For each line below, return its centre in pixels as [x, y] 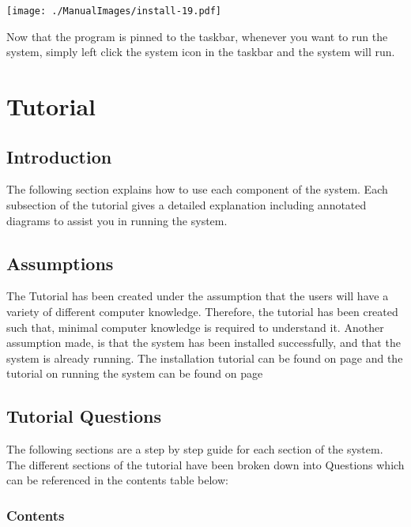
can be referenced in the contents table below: [117, 480]
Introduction [59, 156]
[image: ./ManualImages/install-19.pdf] [114, 11]
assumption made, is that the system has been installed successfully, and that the [204, 343]
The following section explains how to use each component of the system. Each [197, 189]
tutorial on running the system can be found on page [135, 373]
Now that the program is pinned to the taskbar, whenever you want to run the [197, 36]
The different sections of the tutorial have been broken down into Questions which [205, 464]
